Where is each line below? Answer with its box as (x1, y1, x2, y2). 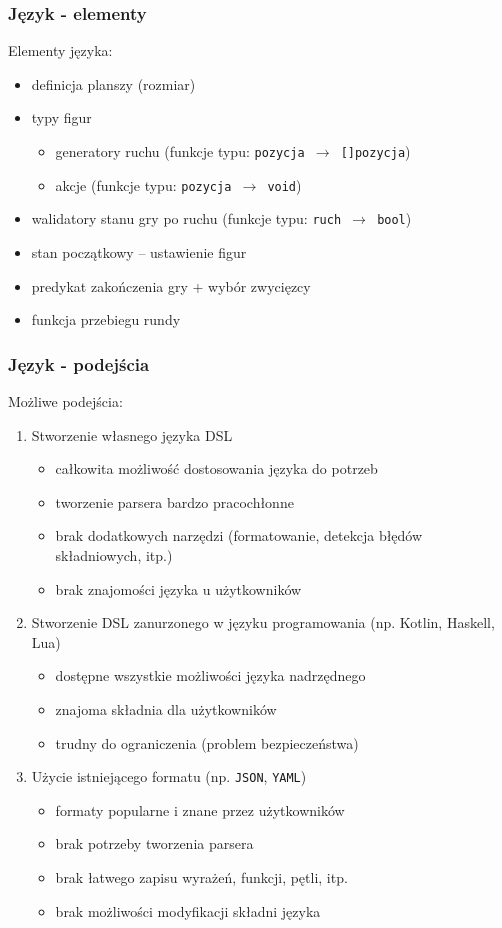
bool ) (377, 208, 412, 229)
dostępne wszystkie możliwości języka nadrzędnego (55, 665, 366, 686)
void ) (267, 174, 302, 195)
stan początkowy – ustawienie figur (31, 241, 247, 262)
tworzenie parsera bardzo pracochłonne (55, 491, 294, 512)
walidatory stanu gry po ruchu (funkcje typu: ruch (31, 208, 342, 229)
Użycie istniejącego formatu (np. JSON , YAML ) (31, 766, 307, 787)
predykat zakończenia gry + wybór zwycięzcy (31, 275, 311, 296)
